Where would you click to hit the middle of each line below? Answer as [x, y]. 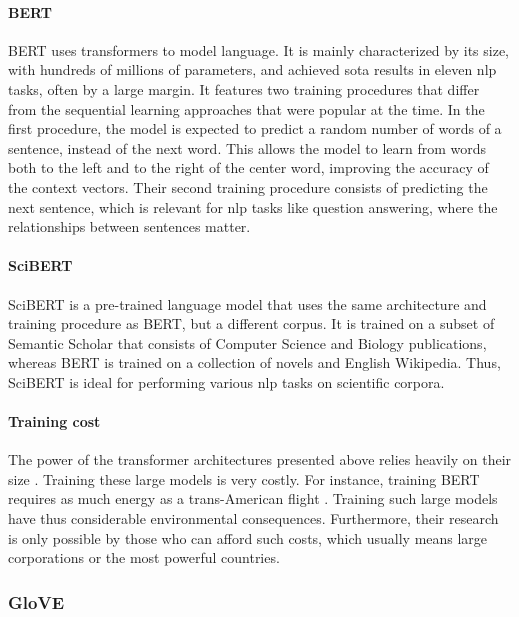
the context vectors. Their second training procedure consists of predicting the [248, 186]
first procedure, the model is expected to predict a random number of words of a [255, 128]
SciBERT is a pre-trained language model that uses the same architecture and [247, 303]
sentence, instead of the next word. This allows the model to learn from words [247, 147]
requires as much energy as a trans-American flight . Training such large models [253, 498]
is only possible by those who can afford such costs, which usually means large [248, 537]
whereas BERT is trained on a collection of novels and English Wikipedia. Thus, [254, 362]
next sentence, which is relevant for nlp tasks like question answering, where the [253, 206]
